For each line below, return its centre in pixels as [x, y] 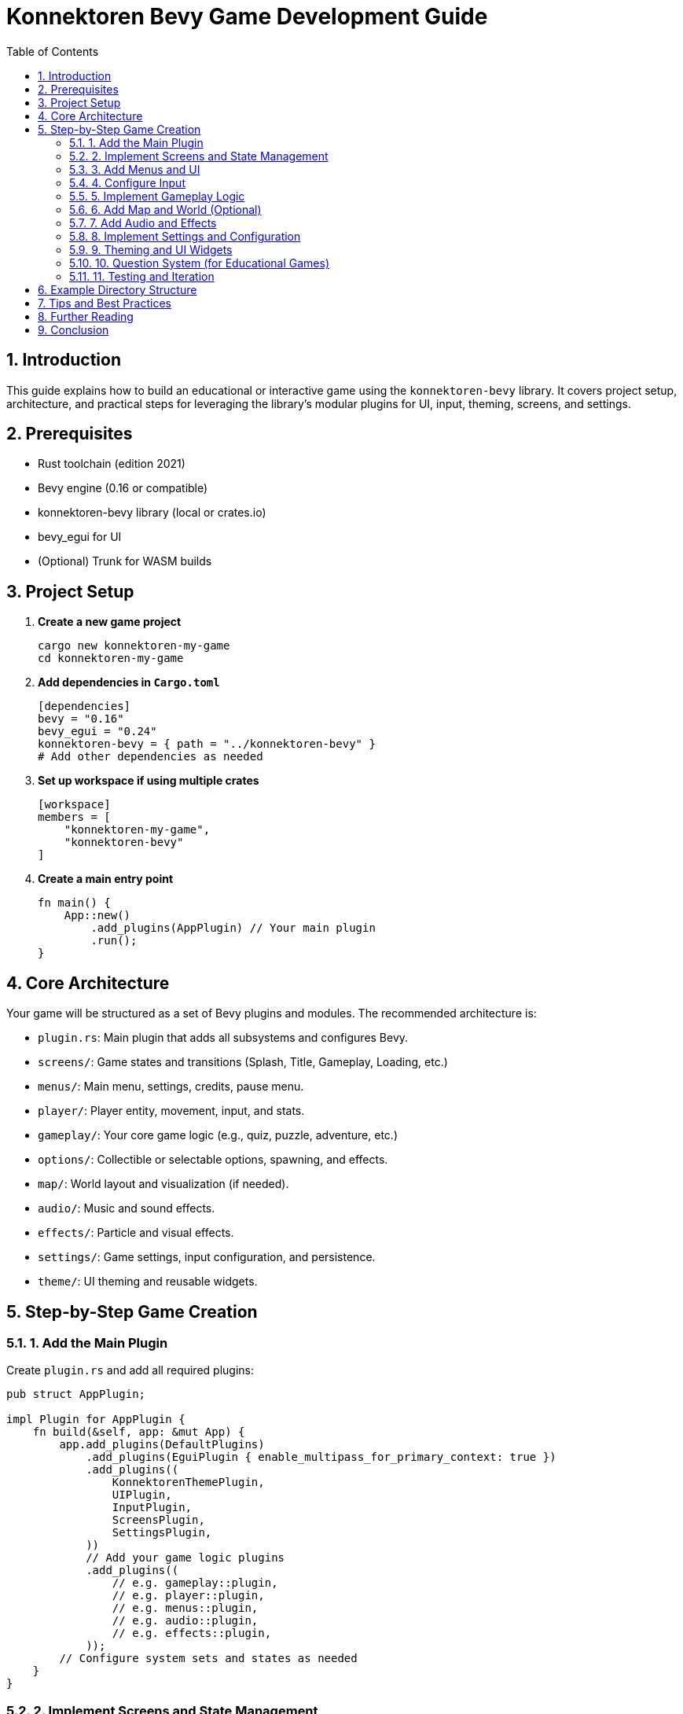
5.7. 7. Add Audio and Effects [143, 223]
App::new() [97, 916]
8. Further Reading [86, 316]
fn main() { [74, 903]
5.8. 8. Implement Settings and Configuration [185, 236]
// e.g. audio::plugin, [185, 1621]
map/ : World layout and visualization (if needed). [163, 1184]
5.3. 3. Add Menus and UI [135, 169]
